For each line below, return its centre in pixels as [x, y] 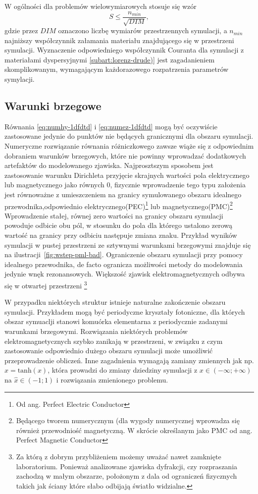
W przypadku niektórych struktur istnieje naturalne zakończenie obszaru [115, 302]
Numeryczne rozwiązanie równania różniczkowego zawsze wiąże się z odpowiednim [129, 146]
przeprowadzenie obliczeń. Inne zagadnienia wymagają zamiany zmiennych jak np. [129, 360]
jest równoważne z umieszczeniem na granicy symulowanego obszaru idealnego [123, 194]
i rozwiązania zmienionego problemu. [112, 379]
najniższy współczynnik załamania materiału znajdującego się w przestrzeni [119, 40]
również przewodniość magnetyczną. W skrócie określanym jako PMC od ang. [134, 430]
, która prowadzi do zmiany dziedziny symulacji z [123, 370]
